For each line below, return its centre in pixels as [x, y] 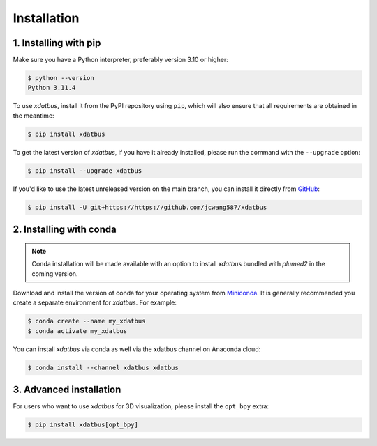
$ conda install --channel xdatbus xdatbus [103, 367]
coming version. [55, 274]
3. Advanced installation [67, 390]
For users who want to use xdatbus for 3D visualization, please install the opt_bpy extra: [141, 406]
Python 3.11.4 [52, 88]
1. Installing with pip [57, 43]
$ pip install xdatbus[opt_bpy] [83, 425]
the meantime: [34, 116]
